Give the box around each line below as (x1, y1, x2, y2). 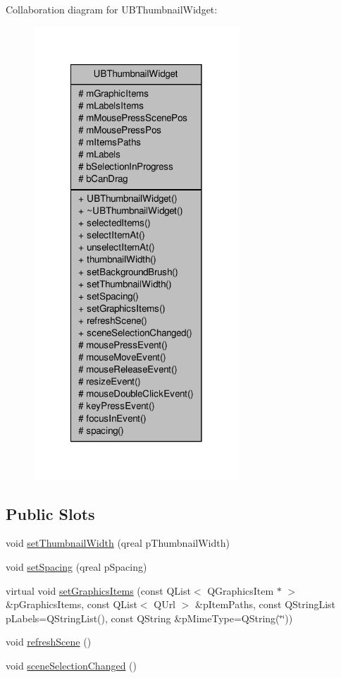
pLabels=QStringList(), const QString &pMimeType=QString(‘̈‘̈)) (6, 610, 293, 625)
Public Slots (6, 502, 95, 524)
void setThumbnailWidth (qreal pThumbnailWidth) (6, 535, 230, 550)
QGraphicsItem (207, 583, 274, 598)
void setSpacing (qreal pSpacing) (6, 559, 147, 574)
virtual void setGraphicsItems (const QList (6, 583, 191, 598)
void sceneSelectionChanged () (6, 658, 137, 672)
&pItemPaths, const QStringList (195, 597, 336, 612)
